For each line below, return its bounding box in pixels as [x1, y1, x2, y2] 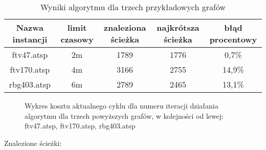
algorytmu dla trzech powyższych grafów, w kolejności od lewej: [25, 110, 224, 121]
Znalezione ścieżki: [4, 137, 62, 148]
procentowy [209, 33, 257, 45]
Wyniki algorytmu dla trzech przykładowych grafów [40, 1, 226, 13]
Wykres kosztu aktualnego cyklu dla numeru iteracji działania [25, 100, 218, 111]
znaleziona [103, 22, 146, 33]
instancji [12, 33, 48, 45]
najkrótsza [157, 22, 199, 33]
